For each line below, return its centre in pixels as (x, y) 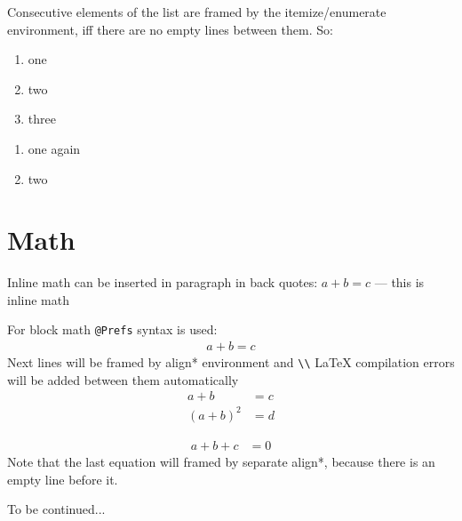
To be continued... (56, 509)
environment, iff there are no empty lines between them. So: (170, 29)
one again (54, 148)
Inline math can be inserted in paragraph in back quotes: (163, 282)
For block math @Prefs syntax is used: (112, 329)
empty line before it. (63, 479)
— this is (399, 282)
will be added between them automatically (123, 379)
